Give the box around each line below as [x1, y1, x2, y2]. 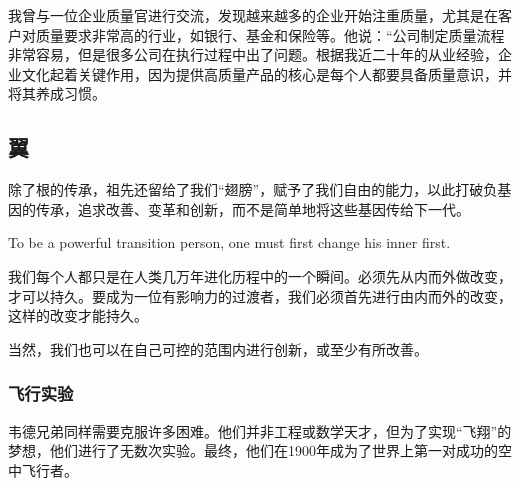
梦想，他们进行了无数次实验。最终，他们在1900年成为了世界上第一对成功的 [8, 440, 498, 461]
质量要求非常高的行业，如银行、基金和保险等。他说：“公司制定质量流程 [35, 24, 505, 45]
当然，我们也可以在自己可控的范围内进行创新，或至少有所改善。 [8, 338, 428, 359]
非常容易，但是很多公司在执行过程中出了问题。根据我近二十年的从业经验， [8, 44, 498, 65]
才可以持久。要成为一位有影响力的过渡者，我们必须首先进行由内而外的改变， [8, 285, 512, 306]
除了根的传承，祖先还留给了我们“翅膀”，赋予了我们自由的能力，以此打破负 [8, 179, 498, 200]
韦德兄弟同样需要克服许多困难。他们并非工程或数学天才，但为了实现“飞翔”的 [8, 420, 512, 441]
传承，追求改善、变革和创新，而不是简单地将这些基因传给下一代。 [35, 198, 470, 219]
